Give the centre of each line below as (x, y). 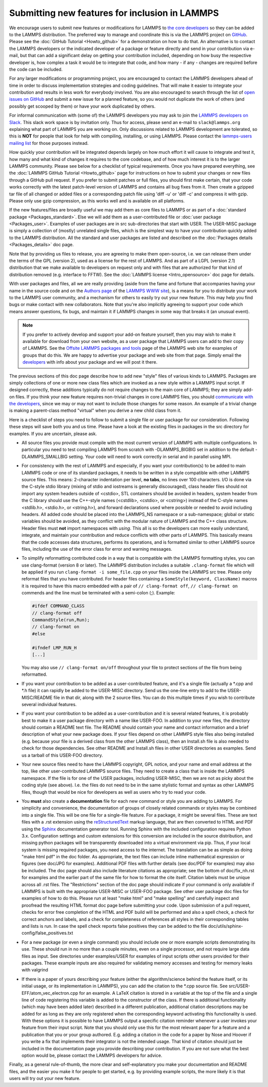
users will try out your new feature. (45, 1079)
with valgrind (35, 970)
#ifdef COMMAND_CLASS (58, 606)
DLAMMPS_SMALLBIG (45, 456)
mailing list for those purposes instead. (49, 143)
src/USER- (239, 986)
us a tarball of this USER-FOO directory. (62, 755)
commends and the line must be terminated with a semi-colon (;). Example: (99, 593)
